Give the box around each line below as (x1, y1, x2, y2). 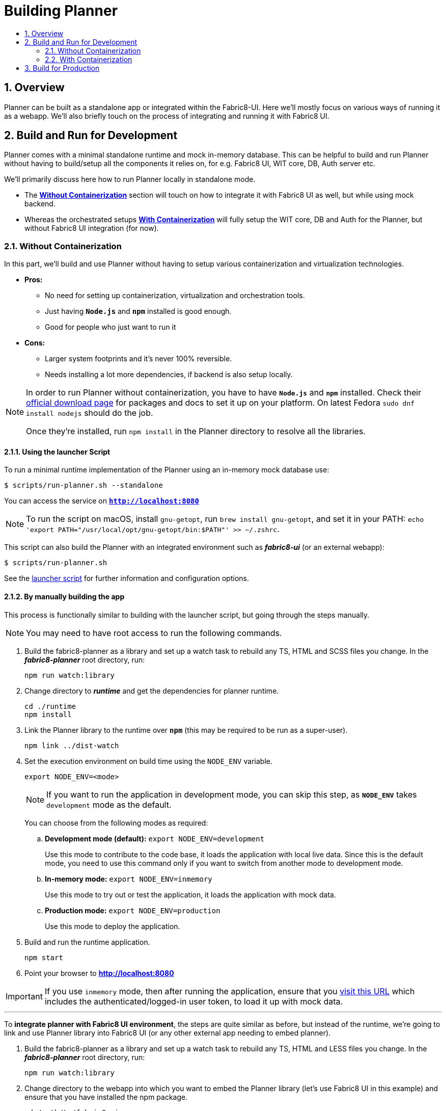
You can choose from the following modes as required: (24, 818, 208, 827)
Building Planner (4, 2, 118, 19)
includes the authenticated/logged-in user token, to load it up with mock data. (44, 996, 343, 1007)
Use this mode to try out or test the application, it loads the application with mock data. (45, 890, 336, 899)
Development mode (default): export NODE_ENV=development (45, 834, 265, 843)
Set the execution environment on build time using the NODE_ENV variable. (24, 756, 272, 765)
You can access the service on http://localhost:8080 (4, 496, 199, 506)
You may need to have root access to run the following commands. (26, 627, 282, 638)
